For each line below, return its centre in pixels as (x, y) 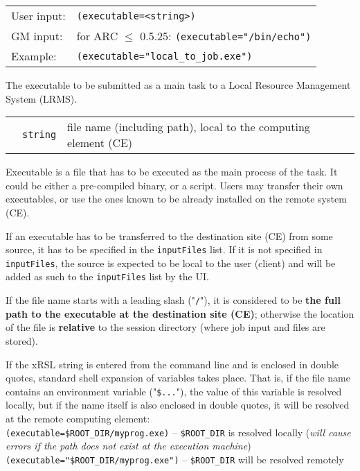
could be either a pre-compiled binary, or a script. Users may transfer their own (174, 185)
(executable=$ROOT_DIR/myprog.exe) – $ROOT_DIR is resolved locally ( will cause (178, 432)
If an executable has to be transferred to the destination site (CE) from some (169, 235)
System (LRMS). (42, 98)
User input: (38, 16)
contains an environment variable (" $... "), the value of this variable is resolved (174, 391)
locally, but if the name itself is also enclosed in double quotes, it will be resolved (178, 405)
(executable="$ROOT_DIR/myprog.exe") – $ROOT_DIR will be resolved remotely (175, 459)
